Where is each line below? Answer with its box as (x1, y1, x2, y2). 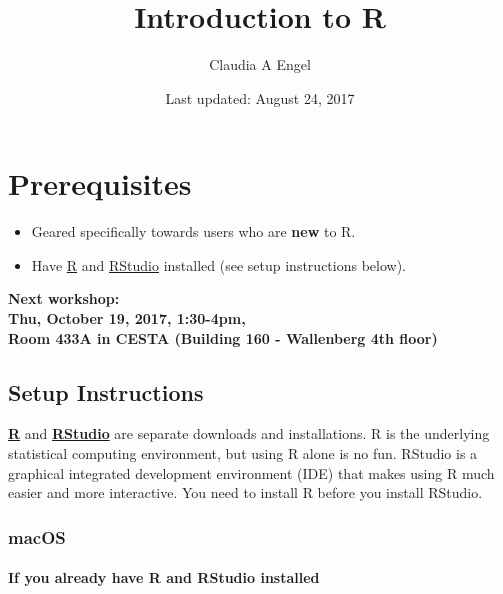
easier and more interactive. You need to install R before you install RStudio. (8, 482, 483, 503)
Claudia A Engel (209, 54, 311, 75)
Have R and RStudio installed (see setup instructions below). (31, 254, 406, 275)
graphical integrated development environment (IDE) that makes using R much (8, 462, 495, 483)
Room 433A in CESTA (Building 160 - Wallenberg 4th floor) (8, 327, 438, 348)
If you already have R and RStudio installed (8, 567, 320, 588)
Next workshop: (8, 288, 120, 309)
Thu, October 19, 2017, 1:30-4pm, (8, 308, 246, 329)
